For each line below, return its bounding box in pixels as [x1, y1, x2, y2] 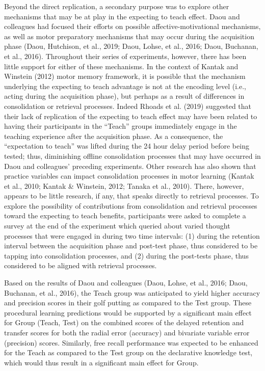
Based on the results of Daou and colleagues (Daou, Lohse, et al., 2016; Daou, [4, 277, 248, 288]
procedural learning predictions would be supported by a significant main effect [4, 307, 252, 318]
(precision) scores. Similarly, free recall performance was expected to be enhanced [4, 337, 258, 348]
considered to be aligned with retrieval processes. [4, 260, 157, 271]
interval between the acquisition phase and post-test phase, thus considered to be [4, 240, 258, 251]
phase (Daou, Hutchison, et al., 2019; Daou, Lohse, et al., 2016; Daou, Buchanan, [4, 41, 258, 51]
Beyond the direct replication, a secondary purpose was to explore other [4, 1, 229, 11]
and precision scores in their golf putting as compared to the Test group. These [4, 297, 252, 308]
